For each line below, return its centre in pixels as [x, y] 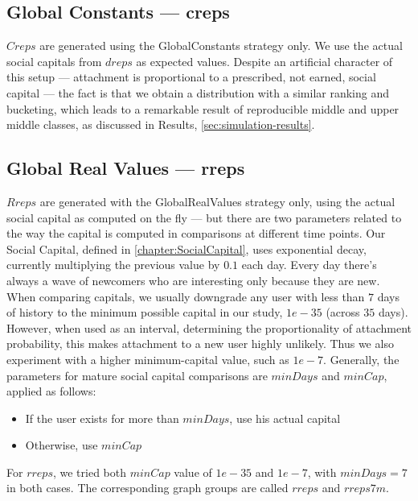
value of [193, 472]
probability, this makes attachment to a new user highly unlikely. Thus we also [200, 344]
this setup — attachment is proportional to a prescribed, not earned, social [191, 77]
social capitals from [54, 61]
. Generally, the [361, 359]
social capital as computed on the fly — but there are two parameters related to [204, 217]
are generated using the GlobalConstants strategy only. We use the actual [221, 46]
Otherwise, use [61, 445]
